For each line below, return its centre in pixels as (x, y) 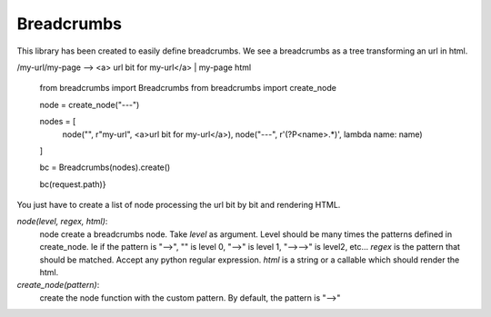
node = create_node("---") (90, 104)
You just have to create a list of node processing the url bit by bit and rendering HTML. (179, 205)
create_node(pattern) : (58, 285)
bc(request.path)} (73, 184)
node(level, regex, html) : (62, 222)
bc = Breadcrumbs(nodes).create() (105, 167)
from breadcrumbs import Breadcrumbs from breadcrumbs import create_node (188, 88)
